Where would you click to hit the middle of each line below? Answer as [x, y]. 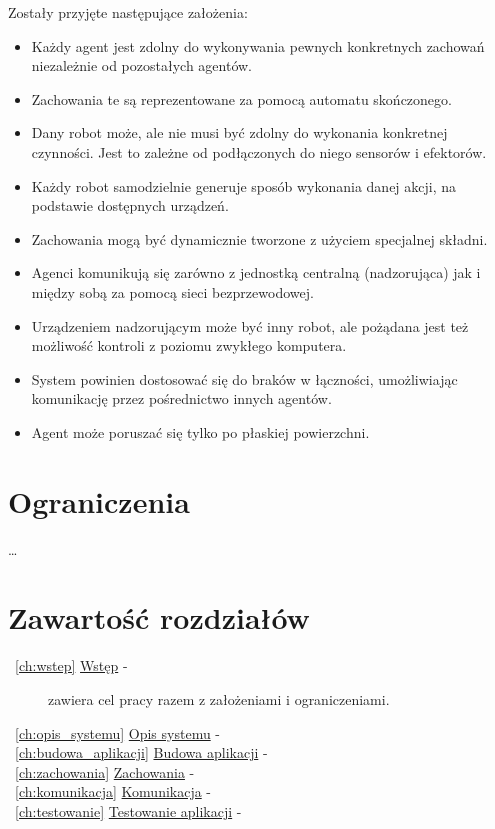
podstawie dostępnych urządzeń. [130, 205]
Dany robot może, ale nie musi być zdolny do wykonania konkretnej [239, 132]
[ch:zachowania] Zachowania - [105, 771]
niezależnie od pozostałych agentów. [142, 65]
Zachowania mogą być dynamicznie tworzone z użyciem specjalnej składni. [259, 238]
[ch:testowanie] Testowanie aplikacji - [128, 810]
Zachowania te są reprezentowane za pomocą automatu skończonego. [241, 98]
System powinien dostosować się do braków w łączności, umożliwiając [244, 378]
